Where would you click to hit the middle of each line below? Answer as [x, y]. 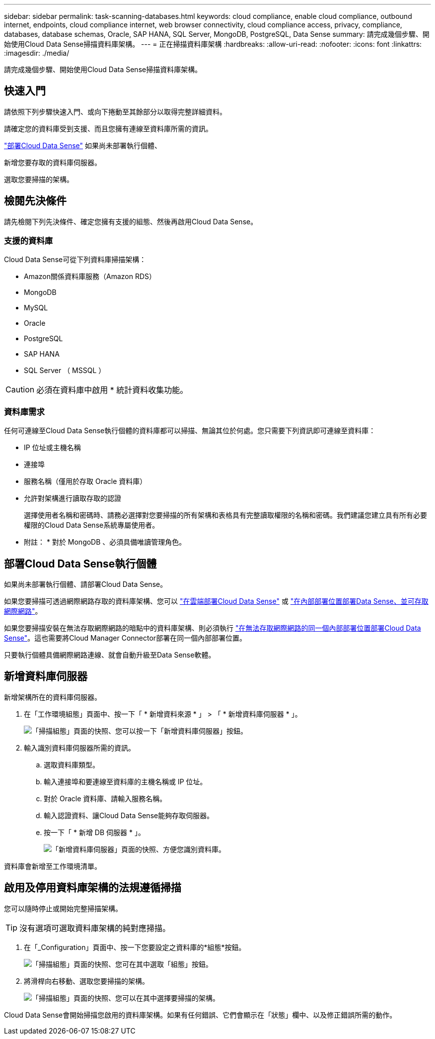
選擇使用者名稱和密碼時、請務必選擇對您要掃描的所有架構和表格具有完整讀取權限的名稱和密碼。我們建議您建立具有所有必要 [225, 515]
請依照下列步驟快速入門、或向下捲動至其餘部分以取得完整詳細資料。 [115, 111]
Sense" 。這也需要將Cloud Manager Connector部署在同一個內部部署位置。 [125, 638]
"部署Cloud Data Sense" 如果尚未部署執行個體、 [83, 145]
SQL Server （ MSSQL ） [65, 371]
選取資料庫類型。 [72, 764]
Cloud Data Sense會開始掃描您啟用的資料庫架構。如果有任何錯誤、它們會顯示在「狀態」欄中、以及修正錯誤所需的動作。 [200, 1015]
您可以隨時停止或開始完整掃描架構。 [63, 908]
